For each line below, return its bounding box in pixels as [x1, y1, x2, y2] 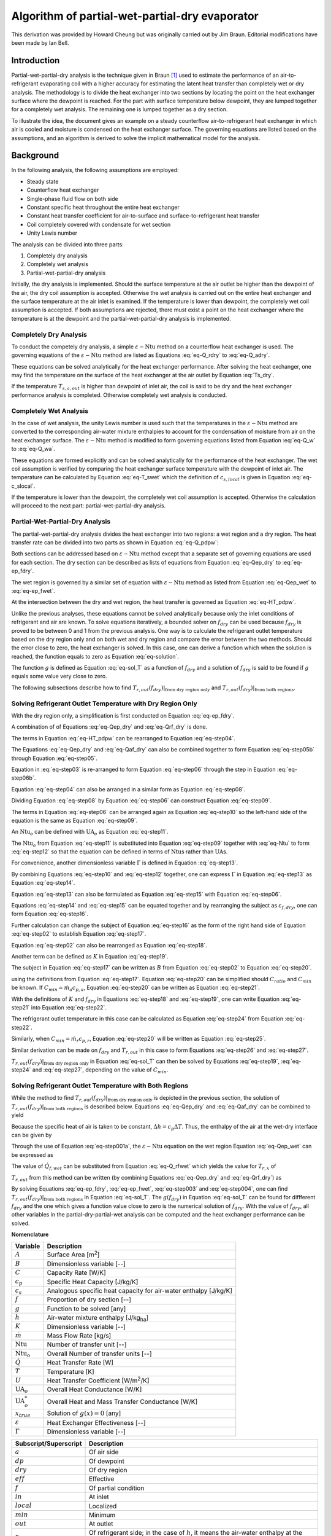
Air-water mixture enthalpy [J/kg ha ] [47, 1313, 149, 1323]
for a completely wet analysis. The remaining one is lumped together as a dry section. [11, 106, 228, 113]
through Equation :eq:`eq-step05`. [11, 754, 97, 762]
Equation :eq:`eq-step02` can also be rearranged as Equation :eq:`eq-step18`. [11, 941, 208, 949]
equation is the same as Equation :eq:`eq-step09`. [11, 817, 138, 824]
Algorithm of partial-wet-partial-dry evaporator [11, 9, 259, 23]
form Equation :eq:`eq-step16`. [11, 910, 89, 918]
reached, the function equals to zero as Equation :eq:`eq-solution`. [11, 652, 179, 660]
